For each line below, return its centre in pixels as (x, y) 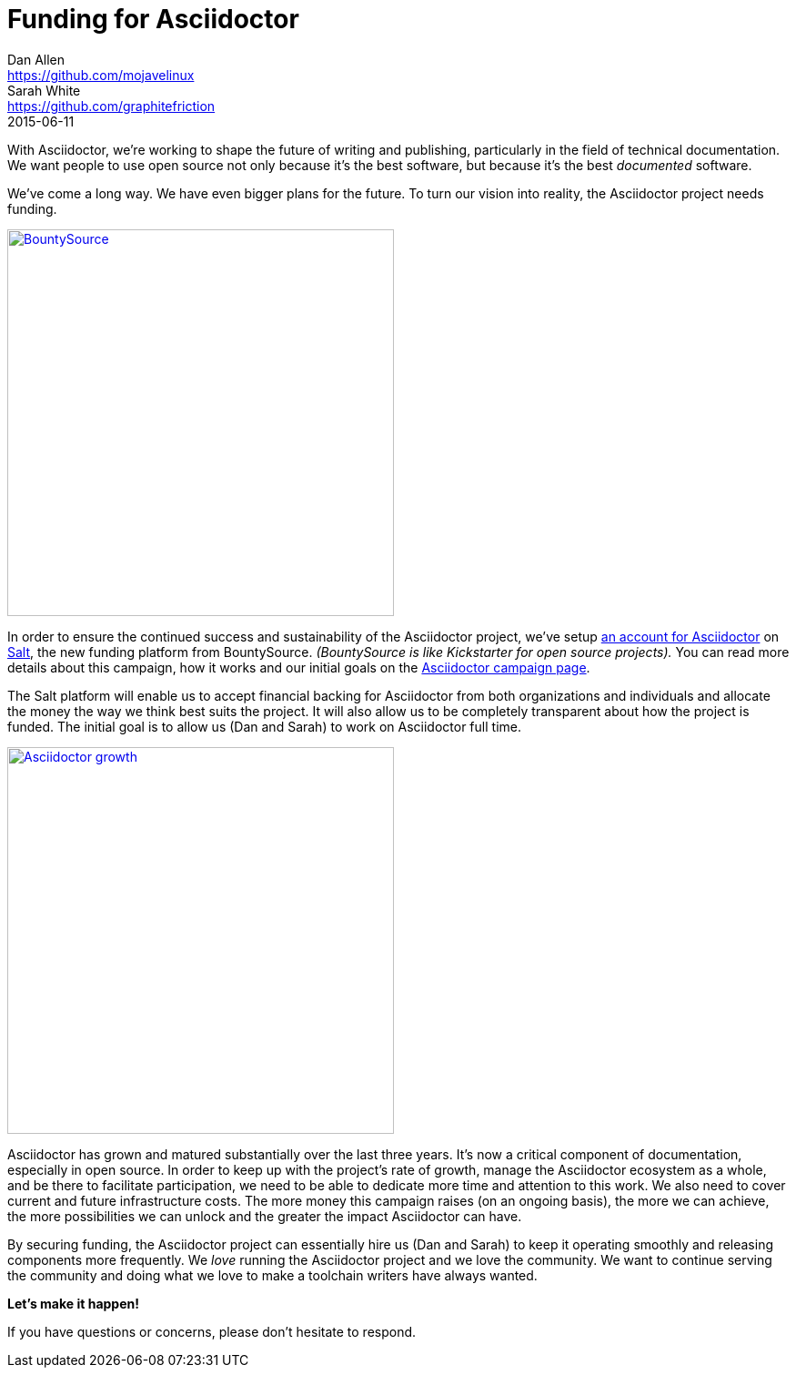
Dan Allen (36, 59)
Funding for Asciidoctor (153, 19)
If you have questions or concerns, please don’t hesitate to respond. (212, 1331)
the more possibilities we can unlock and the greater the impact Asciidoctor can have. (265, 1216)
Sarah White (44, 90)
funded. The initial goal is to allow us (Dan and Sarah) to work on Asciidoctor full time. (264, 726)
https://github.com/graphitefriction (111, 106)
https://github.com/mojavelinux (101, 75)
